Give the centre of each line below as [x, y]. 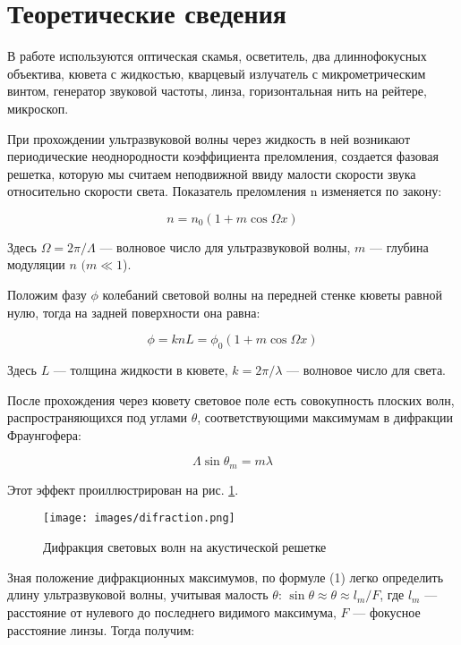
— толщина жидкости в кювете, [141, 370]
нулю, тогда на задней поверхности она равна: [134, 312]
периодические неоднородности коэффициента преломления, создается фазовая [223, 156]
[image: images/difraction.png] [139, 518]
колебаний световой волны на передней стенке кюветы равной [272, 295]
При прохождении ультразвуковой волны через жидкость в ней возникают [209, 138]
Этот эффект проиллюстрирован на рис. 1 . [123, 489]
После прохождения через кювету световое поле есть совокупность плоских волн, [231, 399]
